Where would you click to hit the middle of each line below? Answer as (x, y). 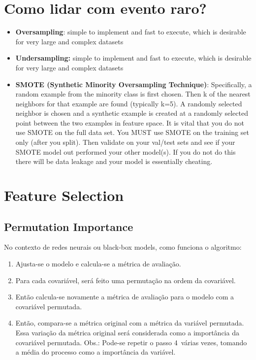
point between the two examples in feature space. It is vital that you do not (130, 122)
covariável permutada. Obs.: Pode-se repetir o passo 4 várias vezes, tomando (131, 342)
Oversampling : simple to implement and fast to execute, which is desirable (131, 32)
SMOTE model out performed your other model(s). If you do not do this (126, 151)
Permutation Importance (69, 226)
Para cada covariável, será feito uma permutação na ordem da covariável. (126, 280)
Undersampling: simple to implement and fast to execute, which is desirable (133, 58)
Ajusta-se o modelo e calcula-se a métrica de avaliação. (98, 264)
